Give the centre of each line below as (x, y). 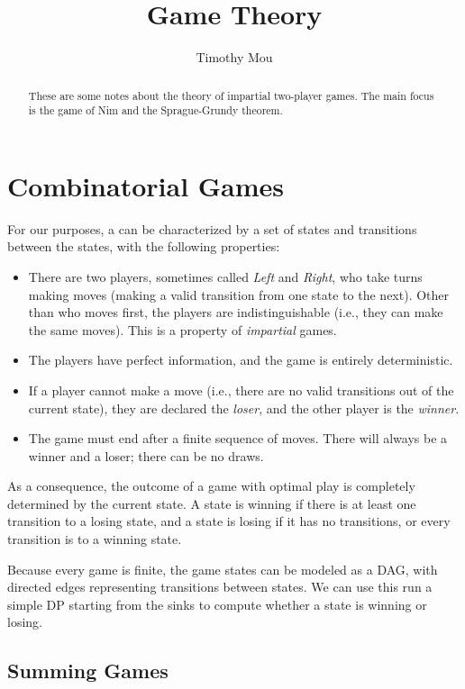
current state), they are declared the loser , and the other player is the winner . (244, 408)
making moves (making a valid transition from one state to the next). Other (239, 294)
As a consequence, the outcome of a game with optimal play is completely (211, 486)
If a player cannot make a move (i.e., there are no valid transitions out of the (241, 390)
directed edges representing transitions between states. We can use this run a (220, 587)
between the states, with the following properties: (144, 246)
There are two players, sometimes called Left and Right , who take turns (225, 276)
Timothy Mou (234, 57)
